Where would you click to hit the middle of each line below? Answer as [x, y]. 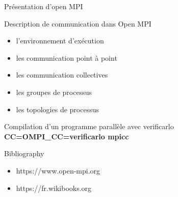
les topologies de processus [57, 109]
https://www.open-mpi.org [58, 170]
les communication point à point [67, 57]
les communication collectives [62, 75]
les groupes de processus [54, 92]
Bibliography [24, 153]
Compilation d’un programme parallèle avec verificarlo [89, 126]
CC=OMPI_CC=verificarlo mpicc [67, 136]
